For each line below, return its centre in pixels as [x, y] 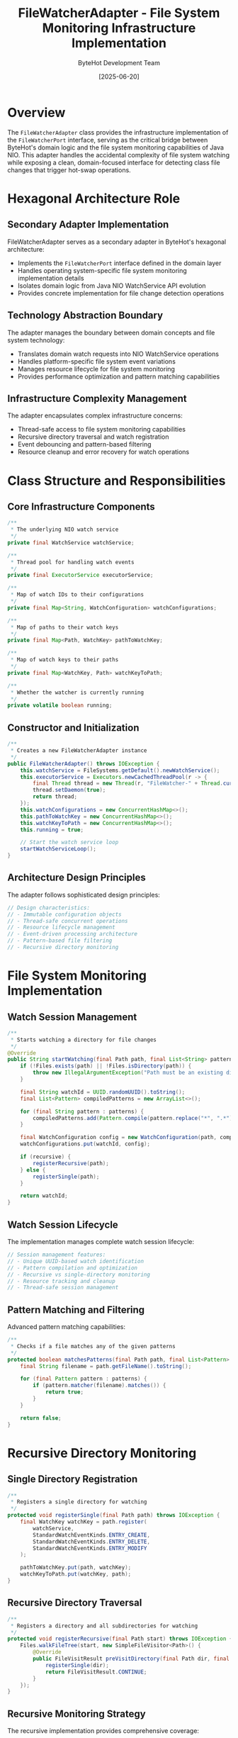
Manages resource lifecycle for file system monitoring [96, 369]
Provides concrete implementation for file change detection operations [121, 293]
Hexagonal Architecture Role [94, 198]
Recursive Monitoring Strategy [77, 1714]
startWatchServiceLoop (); [58, 849]
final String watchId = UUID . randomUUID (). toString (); [103, 1092]
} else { [33, 1170]
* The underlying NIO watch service [64, 529]
